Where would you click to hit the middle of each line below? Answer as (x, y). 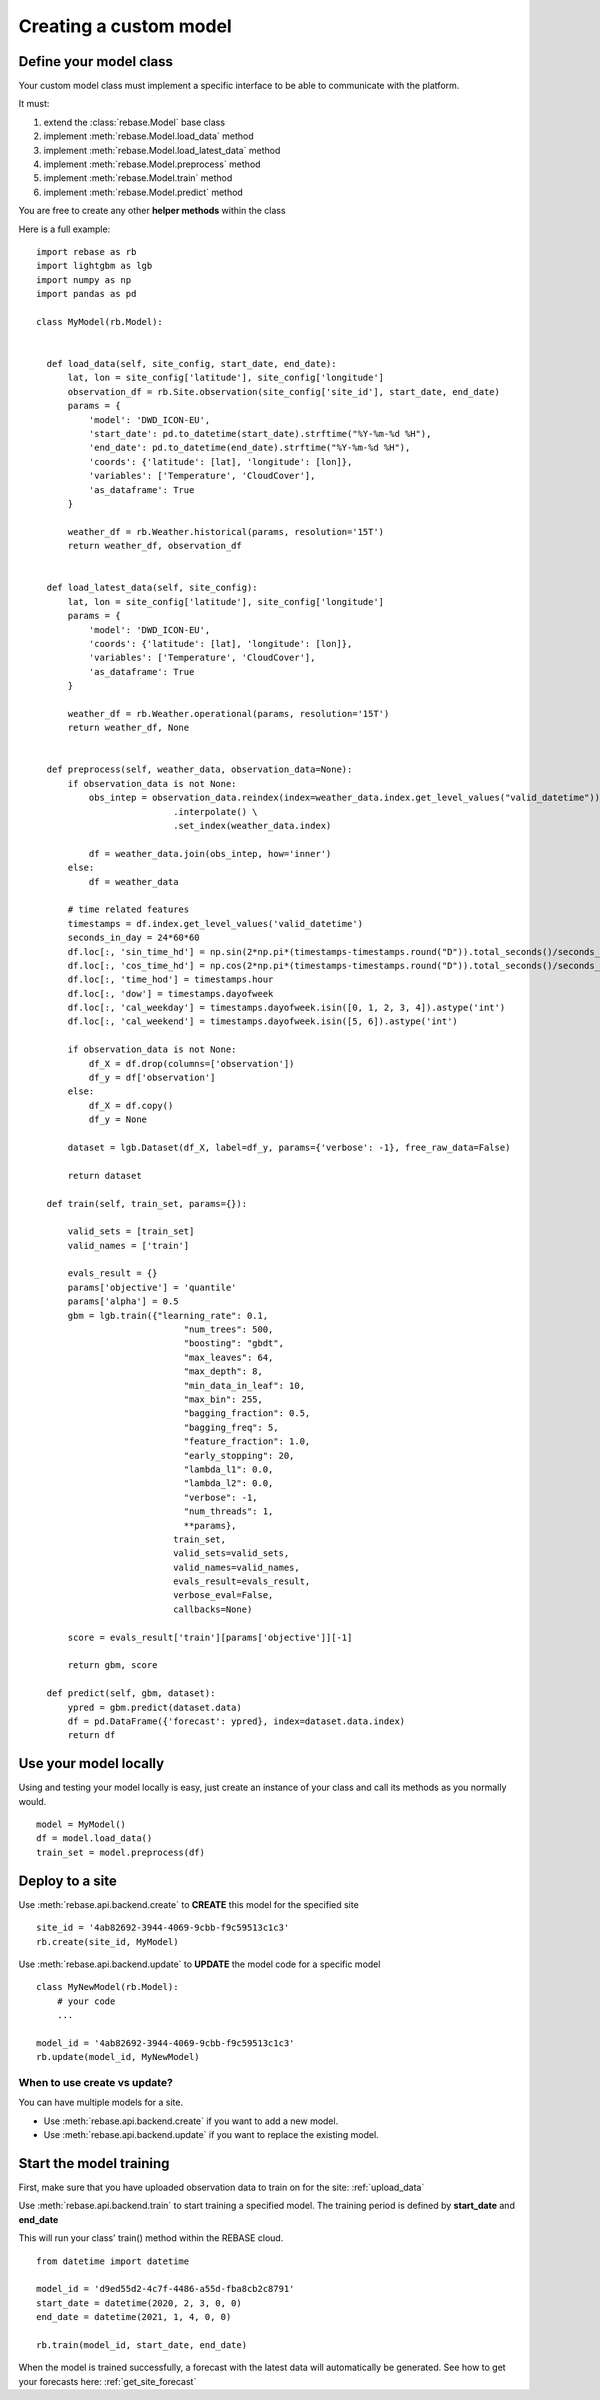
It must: (34, 104)
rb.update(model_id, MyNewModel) (118, 2057)
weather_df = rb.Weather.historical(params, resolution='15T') (226, 531)
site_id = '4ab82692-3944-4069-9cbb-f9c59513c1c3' (163, 1928)
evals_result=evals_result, (242, 1581)
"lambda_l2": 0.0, (228, 1483)
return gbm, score (112, 1665)
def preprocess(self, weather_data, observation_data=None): (199, 769)
